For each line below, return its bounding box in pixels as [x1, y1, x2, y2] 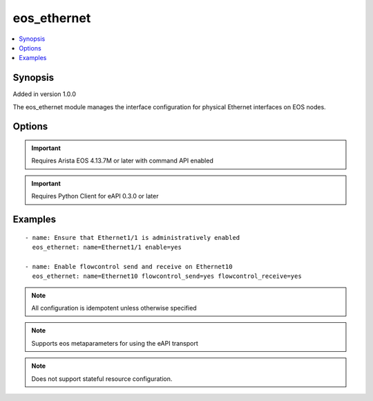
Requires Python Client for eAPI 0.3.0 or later [31, 192, 159, 200]
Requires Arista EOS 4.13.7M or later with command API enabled [31, 156, 213, 165]
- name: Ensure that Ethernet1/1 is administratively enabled [25, 234, 240, 241]
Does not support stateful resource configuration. [31, 374, 173, 383]
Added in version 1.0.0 [12, 90, 76, 98]
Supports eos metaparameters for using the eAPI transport [31, 339, 198, 347]
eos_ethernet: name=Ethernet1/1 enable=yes [32, 243, 182, 251]
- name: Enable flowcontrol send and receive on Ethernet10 [25, 263, 233, 270]
